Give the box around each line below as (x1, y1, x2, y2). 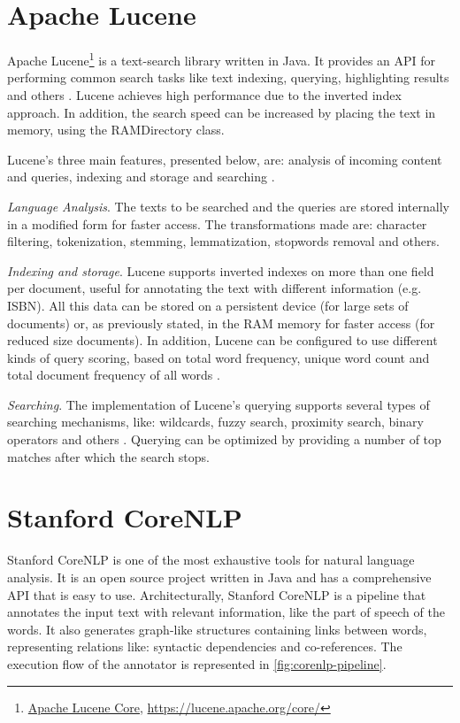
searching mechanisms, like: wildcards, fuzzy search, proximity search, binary (7, 412, 424, 431)
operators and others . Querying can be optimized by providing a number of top (7, 430, 441, 449)
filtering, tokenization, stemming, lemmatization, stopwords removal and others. (7, 232, 440, 250)
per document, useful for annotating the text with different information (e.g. (7, 279, 422, 297)
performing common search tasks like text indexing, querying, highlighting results (7, 68, 449, 87)
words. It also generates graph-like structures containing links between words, (7, 619, 427, 638)
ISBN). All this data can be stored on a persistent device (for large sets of (7, 296, 409, 314)
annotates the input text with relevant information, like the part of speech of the (7, 603, 445, 621)
